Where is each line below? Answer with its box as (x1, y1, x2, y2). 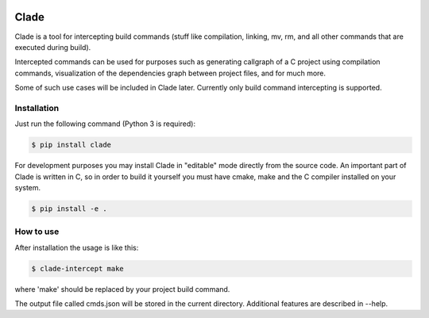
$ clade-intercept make (31, 264, 125, 273)
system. (14, 182, 41, 192)
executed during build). (14, 42, 91, 52)
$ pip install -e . (31, 204, 107, 213)
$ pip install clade (31, 140, 111, 150)
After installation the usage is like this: (14, 243, 139, 252)
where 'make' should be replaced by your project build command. (14, 284, 230, 293)
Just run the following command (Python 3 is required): (14, 119, 196, 128)
